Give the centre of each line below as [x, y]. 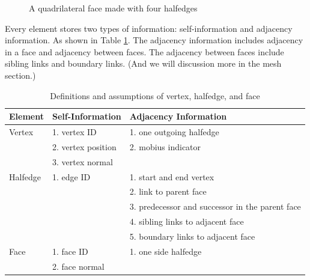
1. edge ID [71, 176]
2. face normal [78, 266]
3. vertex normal [82, 161]
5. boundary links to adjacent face [192, 236]
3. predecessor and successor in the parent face [215, 206]
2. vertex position [84, 146]
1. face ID [70, 251]
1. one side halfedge [166, 251]
